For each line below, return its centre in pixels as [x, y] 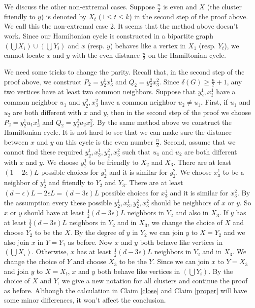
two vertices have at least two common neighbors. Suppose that [100, 92]
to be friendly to [113, 162]
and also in [192, 212]
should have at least [54, 212]
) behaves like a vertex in [148, 45]
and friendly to [71, 182]
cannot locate [24, 55]
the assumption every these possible [58, 202]
